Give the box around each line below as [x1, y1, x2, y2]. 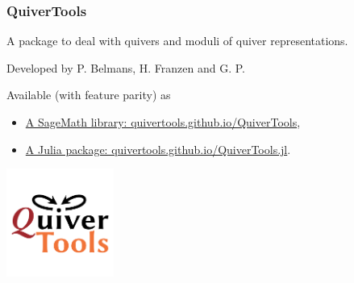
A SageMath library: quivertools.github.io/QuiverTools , [25, 114, 301, 130]
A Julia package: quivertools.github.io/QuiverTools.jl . [25, 140, 291, 157]
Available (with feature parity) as [6, 86, 171, 103]
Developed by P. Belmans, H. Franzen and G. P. [6, 59, 245, 76]
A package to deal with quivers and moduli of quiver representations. [6, 32, 348, 49]
